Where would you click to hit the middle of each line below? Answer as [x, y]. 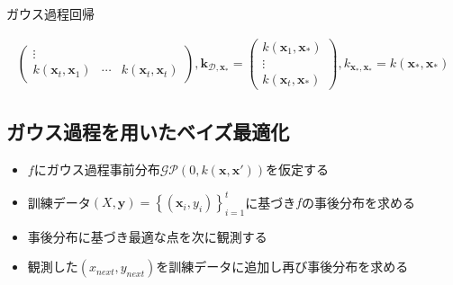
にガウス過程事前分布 [97, 169]
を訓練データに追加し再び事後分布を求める [282, 267]
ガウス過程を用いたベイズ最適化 [148, 132]
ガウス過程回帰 [50, 13]
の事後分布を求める [359, 202]
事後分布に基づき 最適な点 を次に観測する [147, 236]
